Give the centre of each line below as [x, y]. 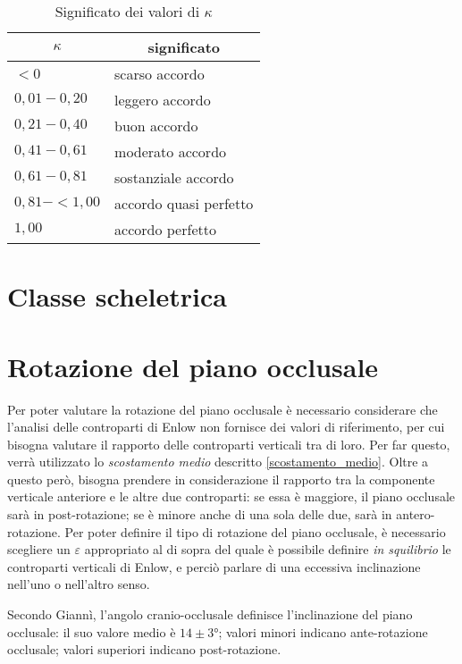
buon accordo [156, 126]
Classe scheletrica [117, 296]
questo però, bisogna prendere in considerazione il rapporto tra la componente [221, 479]
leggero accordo [163, 100]
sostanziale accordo [174, 177]
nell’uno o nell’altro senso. [79, 584]
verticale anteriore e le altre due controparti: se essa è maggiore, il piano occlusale [231, 496]
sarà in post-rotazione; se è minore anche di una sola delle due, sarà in [200, 514]
